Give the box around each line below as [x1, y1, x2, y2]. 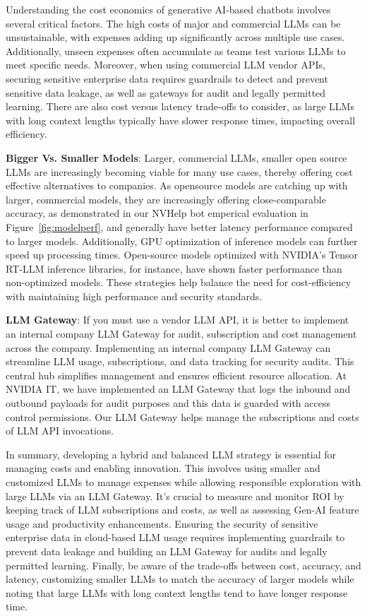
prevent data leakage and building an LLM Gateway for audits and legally [6, 543, 327, 558]
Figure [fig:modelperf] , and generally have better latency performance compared [6, 219, 353, 234]
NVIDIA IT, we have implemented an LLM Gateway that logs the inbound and [6, 381, 351, 396]
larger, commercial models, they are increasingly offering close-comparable [6, 191, 326, 206]
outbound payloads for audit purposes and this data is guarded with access [6, 396, 330, 410]
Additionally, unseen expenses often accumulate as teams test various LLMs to [6, 43, 346, 58]
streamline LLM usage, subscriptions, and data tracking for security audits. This [6, 354, 354, 369]
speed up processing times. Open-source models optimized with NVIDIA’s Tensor [6, 247, 359, 262]
